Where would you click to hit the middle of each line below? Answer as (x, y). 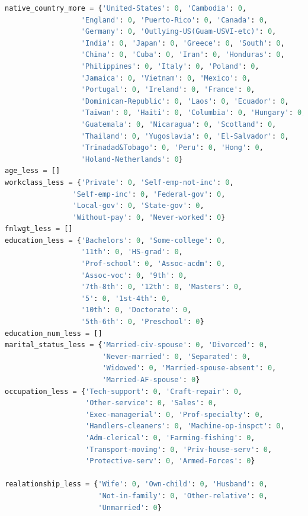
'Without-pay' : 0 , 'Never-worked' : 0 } (149, 217)
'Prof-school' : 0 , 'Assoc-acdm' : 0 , (153, 264)
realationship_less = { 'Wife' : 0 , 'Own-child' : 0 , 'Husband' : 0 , (136, 484)
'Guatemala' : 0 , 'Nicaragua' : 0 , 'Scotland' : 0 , (179, 124)
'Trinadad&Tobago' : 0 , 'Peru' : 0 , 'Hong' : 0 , (172, 148)
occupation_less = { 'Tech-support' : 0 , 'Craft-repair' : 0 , (124, 391)
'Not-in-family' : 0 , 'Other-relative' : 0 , (183, 496)
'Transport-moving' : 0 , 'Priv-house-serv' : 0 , (179, 449)
